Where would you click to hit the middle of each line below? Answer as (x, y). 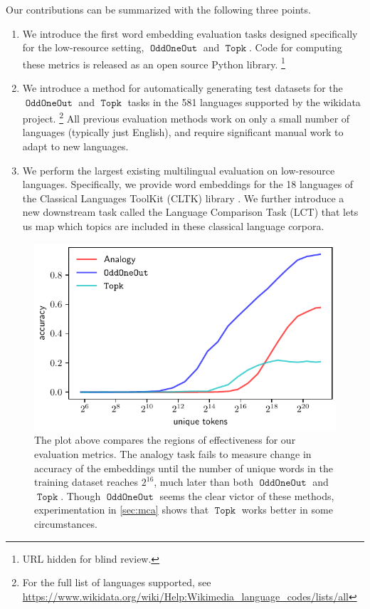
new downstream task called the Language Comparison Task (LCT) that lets (190, 212)
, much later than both (203, 482)
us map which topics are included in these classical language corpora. (173, 226)
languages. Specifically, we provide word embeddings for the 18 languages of (188, 184)
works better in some (287, 510)
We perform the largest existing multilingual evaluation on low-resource (179, 170)
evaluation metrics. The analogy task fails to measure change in (173, 454)
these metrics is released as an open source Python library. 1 (154, 63)
